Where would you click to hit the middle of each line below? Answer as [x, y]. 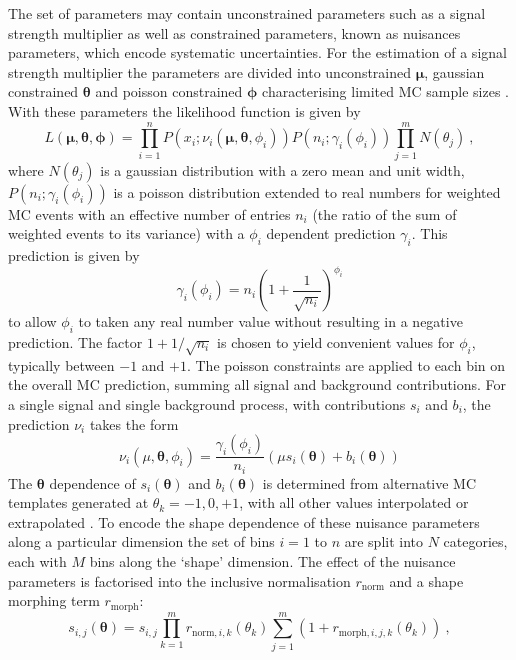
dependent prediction [331, 233]
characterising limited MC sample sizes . [385, 91]
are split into [384, 541]
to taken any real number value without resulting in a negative [270, 321]
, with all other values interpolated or [354, 502]
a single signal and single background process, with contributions [207, 403]
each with [37, 560]
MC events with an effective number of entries [149, 213]
